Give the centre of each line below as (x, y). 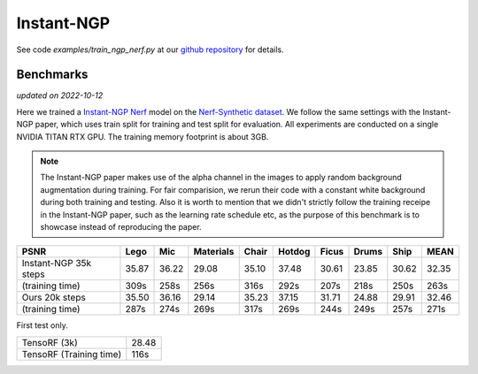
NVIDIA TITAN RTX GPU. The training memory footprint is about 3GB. (143, 136)
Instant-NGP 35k (57, 263)
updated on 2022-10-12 (60, 95)
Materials (214, 252)
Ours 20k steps (54, 298)
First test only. (42, 325)
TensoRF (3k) (50, 342)
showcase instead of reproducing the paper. (121, 226)
